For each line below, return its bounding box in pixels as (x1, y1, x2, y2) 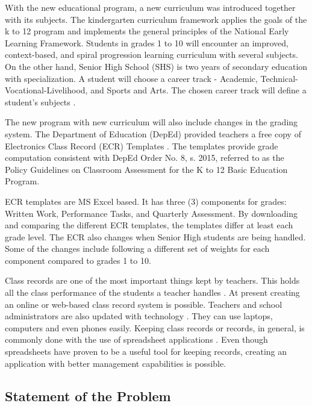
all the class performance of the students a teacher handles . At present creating (5, 286, 300, 299)
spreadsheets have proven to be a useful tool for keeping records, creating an (5, 345, 287, 358)
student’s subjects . (5, 95, 76, 108)
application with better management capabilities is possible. (5, 357, 226, 369)
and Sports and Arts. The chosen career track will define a (90, 84, 307, 96)
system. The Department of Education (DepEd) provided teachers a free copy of (5, 127, 301, 140)
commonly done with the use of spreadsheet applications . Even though (5, 333, 268, 346)
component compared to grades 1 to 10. (5, 254, 151, 266)
